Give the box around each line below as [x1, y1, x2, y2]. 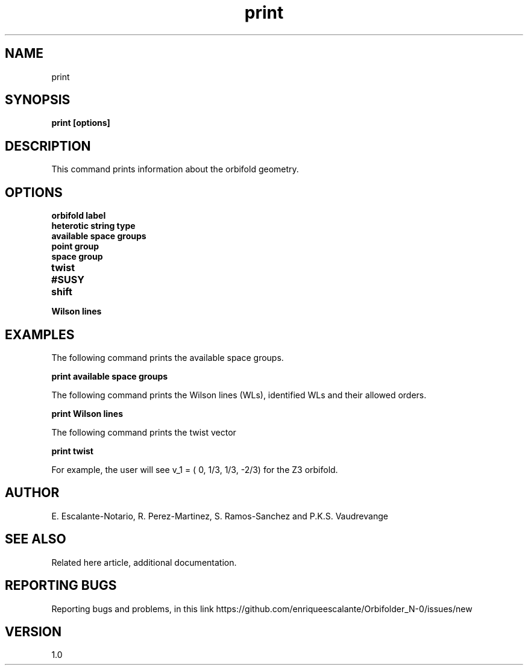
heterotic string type [51, 221, 136, 231]
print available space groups [51, 371, 168, 381]
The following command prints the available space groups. [51, 352, 284, 363]
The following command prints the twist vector [51, 427, 236, 437]
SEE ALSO [5, 531, 66, 547]
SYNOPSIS [5, 92, 71, 108]
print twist [51, 445, 94, 456]
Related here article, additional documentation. [51, 557, 237, 568]
